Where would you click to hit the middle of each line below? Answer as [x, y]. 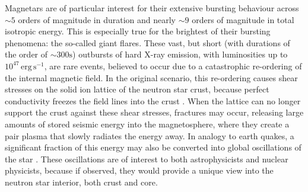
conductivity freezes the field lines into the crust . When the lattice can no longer [153, 100]
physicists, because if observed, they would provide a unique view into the [139, 170]
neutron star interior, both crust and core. [81, 182]
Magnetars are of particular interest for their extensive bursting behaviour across [152, 8]
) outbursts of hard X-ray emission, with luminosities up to [180, 54]
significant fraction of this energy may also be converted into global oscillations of [153, 147]
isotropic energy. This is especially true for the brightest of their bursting [138, 31]
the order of [26, 54]
